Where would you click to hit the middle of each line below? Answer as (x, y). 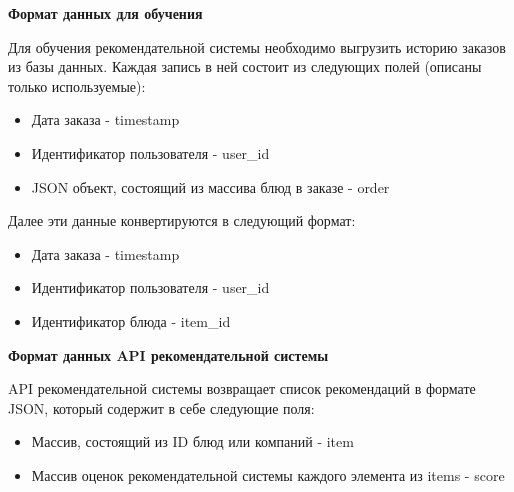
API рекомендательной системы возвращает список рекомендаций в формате (242, 388)
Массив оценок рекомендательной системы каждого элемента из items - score (268, 474)
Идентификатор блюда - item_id (131, 320)
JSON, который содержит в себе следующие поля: (161, 407)
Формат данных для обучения (105, 13)
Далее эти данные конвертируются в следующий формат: (182, 220)
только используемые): (77, 85)
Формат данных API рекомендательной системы (168, 354)
